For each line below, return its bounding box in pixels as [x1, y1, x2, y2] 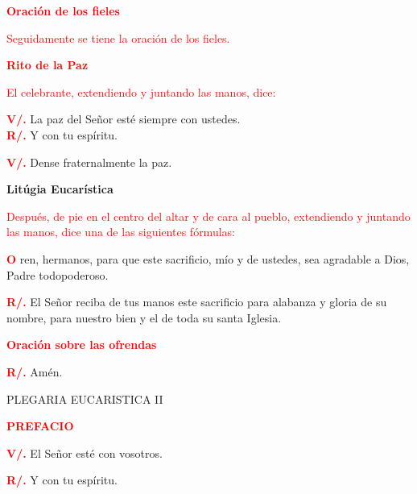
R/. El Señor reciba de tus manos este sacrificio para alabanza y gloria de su [6, 293, 387, 310]
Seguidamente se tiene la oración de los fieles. [6, 29, 230, 46]
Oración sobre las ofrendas [6, 336, 157, 353]
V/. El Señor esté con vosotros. [6, 444, 163, 461]
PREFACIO [6, 417, 74, 434]
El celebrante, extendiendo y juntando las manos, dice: [6, 83, 276, 100]
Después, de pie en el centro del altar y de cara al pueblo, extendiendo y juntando [6, 207, 411, 224]
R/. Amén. [6, 363, 63, 380]
